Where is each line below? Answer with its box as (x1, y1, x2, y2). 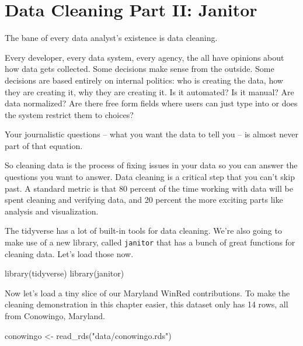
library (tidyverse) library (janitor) (5, 267, 124, 279)
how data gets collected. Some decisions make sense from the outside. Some (5, 63, 274, 75)
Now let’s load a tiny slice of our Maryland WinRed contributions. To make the (5, 286, 290, 299)
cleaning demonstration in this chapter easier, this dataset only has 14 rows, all (5, 298, 288, 310)
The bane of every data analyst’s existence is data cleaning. (5, 32, 218, 44)
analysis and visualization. (5, 205, 99, 217)
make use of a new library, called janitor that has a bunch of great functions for (5, 236, 295, 248)
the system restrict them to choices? (5, 108, 134, 120)
